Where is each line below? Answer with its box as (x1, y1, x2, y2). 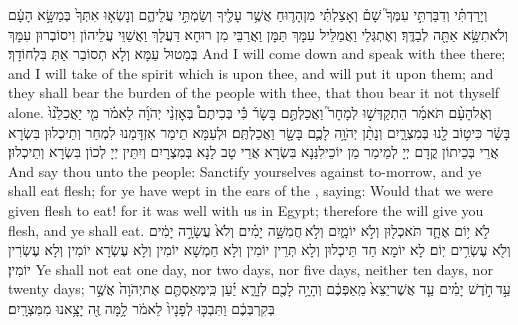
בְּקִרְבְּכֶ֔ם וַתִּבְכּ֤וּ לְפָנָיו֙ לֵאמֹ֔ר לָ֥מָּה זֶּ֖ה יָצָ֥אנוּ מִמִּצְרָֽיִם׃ (8, 297, 275, 318)
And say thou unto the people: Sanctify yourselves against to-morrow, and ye (8, 160, 482, 181)
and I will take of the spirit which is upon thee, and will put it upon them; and (8, 62, 494, 83)
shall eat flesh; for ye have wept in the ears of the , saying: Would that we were (8, 180, 493, 201)
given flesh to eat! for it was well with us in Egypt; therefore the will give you (8, 199, 484, 220)
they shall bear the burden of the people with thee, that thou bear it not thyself (8, 82, 500, 103)
